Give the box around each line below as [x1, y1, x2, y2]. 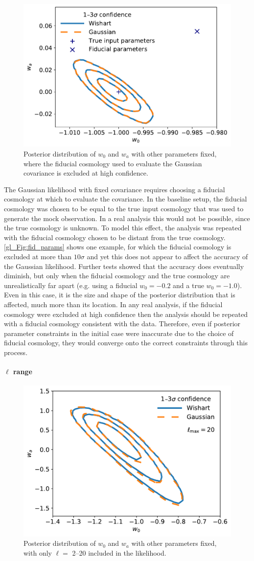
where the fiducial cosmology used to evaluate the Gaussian [23, 158, 202, 168]
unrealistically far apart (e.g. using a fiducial [4, 280, 138, 290]
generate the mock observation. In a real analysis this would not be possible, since [4, 213, 250, 223]
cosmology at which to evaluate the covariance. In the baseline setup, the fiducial [4, 194, 247, 204]
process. [4, 347, 28, 357]
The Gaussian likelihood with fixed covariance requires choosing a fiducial [4, 184, 225, 194]
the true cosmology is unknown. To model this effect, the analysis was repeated [4, 223, 242, 233]
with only [23, 548, 52, 558]
